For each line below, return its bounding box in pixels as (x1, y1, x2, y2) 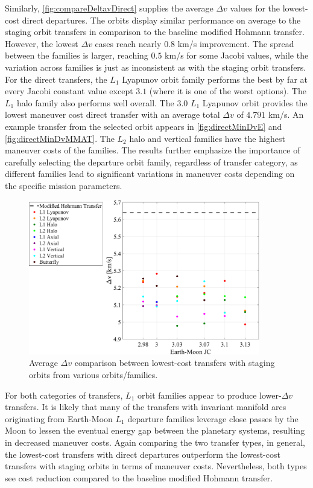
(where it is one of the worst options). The (149, 85, 306, 97)
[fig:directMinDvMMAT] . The (5, 132, 115, 144)
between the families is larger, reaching (5, 49, 148, 62)
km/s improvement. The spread (177, 37, 294, 50)
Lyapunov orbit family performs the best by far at (122, 72, 308, 85)
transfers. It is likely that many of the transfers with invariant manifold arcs (5, 400, 286, 413)
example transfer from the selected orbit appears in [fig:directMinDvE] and (5, 120, 282, 132)
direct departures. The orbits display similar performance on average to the (22, 13, 301, 26)
